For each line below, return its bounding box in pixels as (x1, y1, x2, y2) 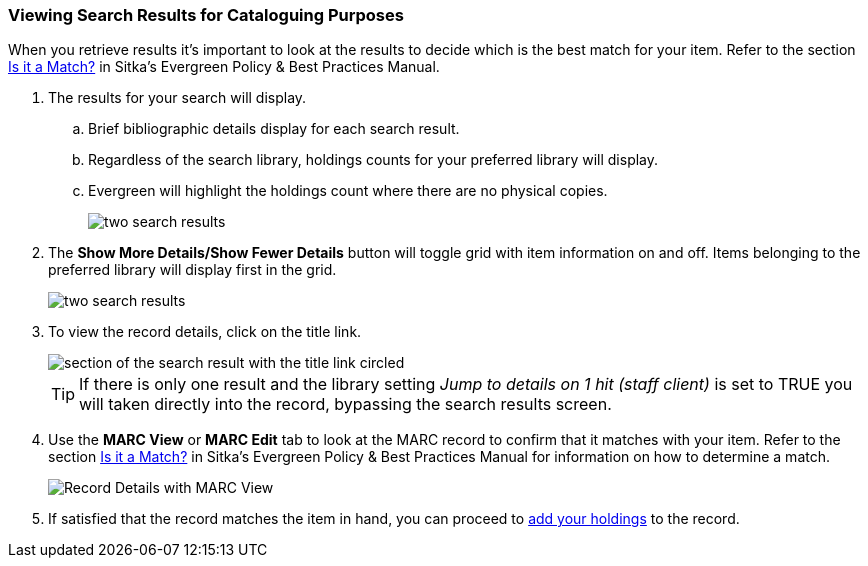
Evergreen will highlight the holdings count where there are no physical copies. (88, 182, 608, 200)
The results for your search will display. (48, 89, 307, 107)
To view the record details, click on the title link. (48, 323, 362, 341)
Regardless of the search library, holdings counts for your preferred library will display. (88, 151, 659, 169)
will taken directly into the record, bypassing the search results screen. (79, 394, 612, 415)
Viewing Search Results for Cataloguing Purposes (8, 5, 404, 25)
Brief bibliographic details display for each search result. (88, 120, 460, 138)
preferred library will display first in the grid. (48, 261, 337, 279)
